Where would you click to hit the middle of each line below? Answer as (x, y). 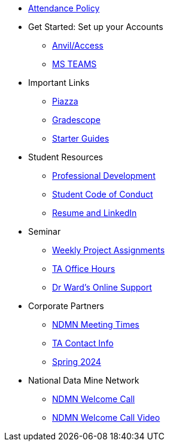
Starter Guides (81, 138)
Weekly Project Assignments (109, 250)
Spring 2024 (77, 362)
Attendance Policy (64, 8)
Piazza (65, 101)
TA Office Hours (84, 269)
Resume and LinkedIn (95, 213)
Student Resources (66, 157)
